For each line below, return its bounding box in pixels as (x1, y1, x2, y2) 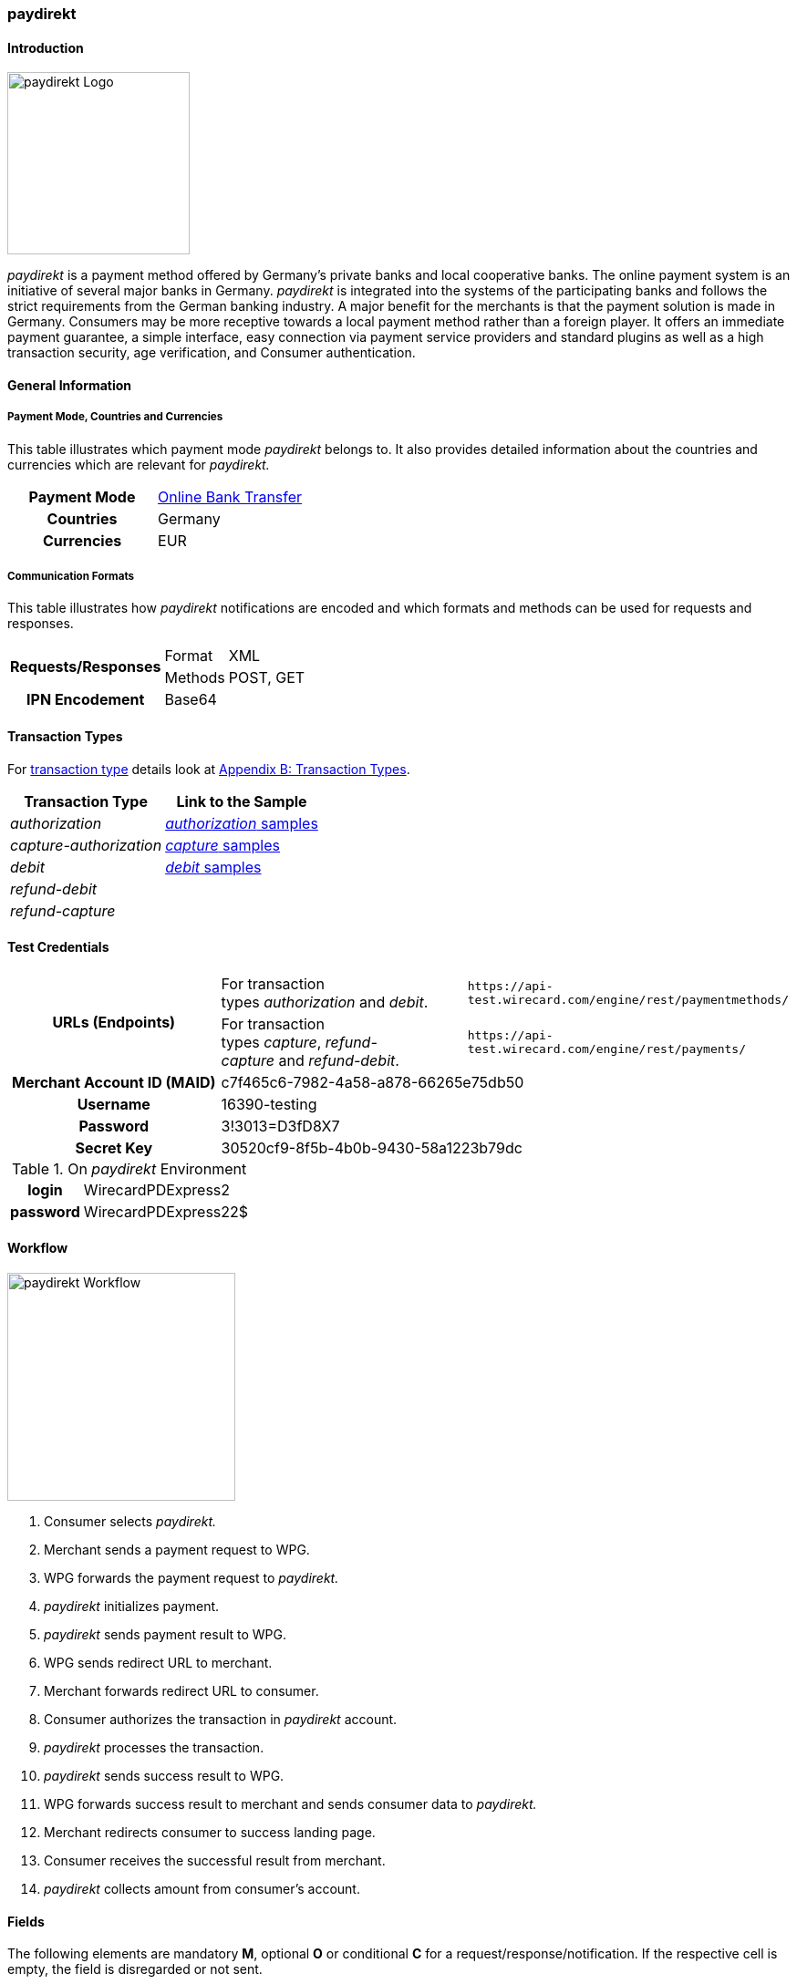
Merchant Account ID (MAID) (12, 1072, 216, 1091)
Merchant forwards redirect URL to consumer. (44, 1683, 319, 1700)
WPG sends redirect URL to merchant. (44, 1655, 273, 1671)
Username (77, 1094, 150, 1113)
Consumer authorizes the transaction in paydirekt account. (44, 1711, 398, 1728)
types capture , (221, 1032, 322, 1051)
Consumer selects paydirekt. (44, 1514, 217, 1530)
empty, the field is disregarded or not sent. (7, 1961, 263, 1978)
